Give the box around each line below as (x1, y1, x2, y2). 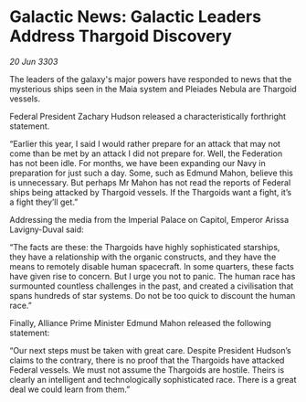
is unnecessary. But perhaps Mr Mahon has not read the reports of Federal (9, 176, 291, 188)
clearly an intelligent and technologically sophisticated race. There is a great (9, 374, 297, 385)
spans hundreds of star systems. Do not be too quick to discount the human (9, 290, 296, 301)
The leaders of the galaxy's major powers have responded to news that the (9, 73, 292, 84)
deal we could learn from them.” (9, 384, 131, 395)
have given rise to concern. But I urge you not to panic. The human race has (9, 270, 296, 281)
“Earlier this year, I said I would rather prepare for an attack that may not (9, 138, 281, 149)
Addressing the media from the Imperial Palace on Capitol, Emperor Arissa (9, 214, 290, 225)
